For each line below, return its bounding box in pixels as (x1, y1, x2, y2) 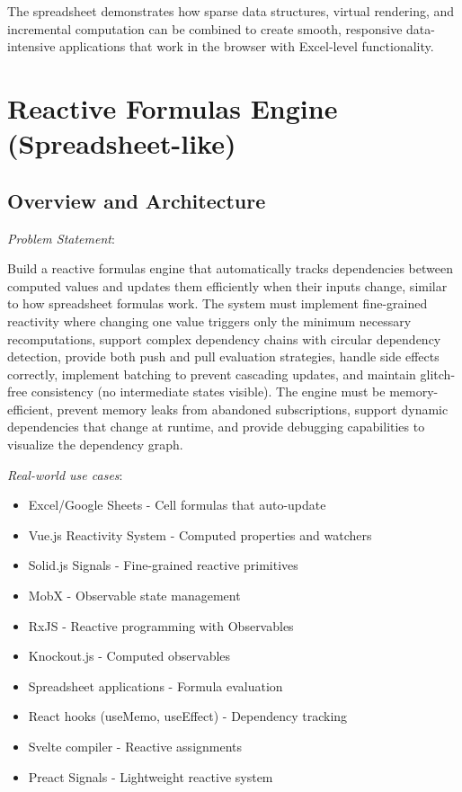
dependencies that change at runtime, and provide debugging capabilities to (7, 417, 425, 436)
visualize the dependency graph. (7, 435, 183, 454)
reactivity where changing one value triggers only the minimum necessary (7, 311, 412, 330)
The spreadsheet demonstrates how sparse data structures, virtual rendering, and (7, 2, 455, 20)
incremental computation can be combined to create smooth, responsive (7, 19, 403, 38)
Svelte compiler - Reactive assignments (28, 737, 243, 756)
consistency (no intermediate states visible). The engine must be (31, 382, 386, 401)
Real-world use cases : (7, 465, 123, 484)
